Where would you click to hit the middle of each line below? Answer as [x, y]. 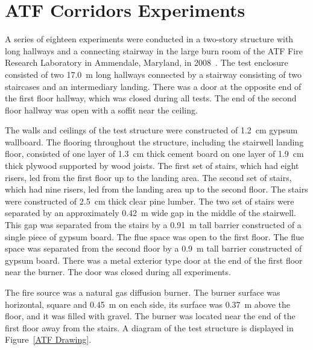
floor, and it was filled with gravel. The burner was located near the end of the [150, 316]
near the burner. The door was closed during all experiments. [118, 272]
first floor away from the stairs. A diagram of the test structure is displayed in [149, 327]
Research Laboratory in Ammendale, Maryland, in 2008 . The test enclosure [147, 62]
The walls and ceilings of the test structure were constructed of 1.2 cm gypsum [151, 130]
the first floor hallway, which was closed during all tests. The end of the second [151, 98]
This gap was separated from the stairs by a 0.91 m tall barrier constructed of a [153, 225]
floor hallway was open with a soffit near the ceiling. [101, 110]
